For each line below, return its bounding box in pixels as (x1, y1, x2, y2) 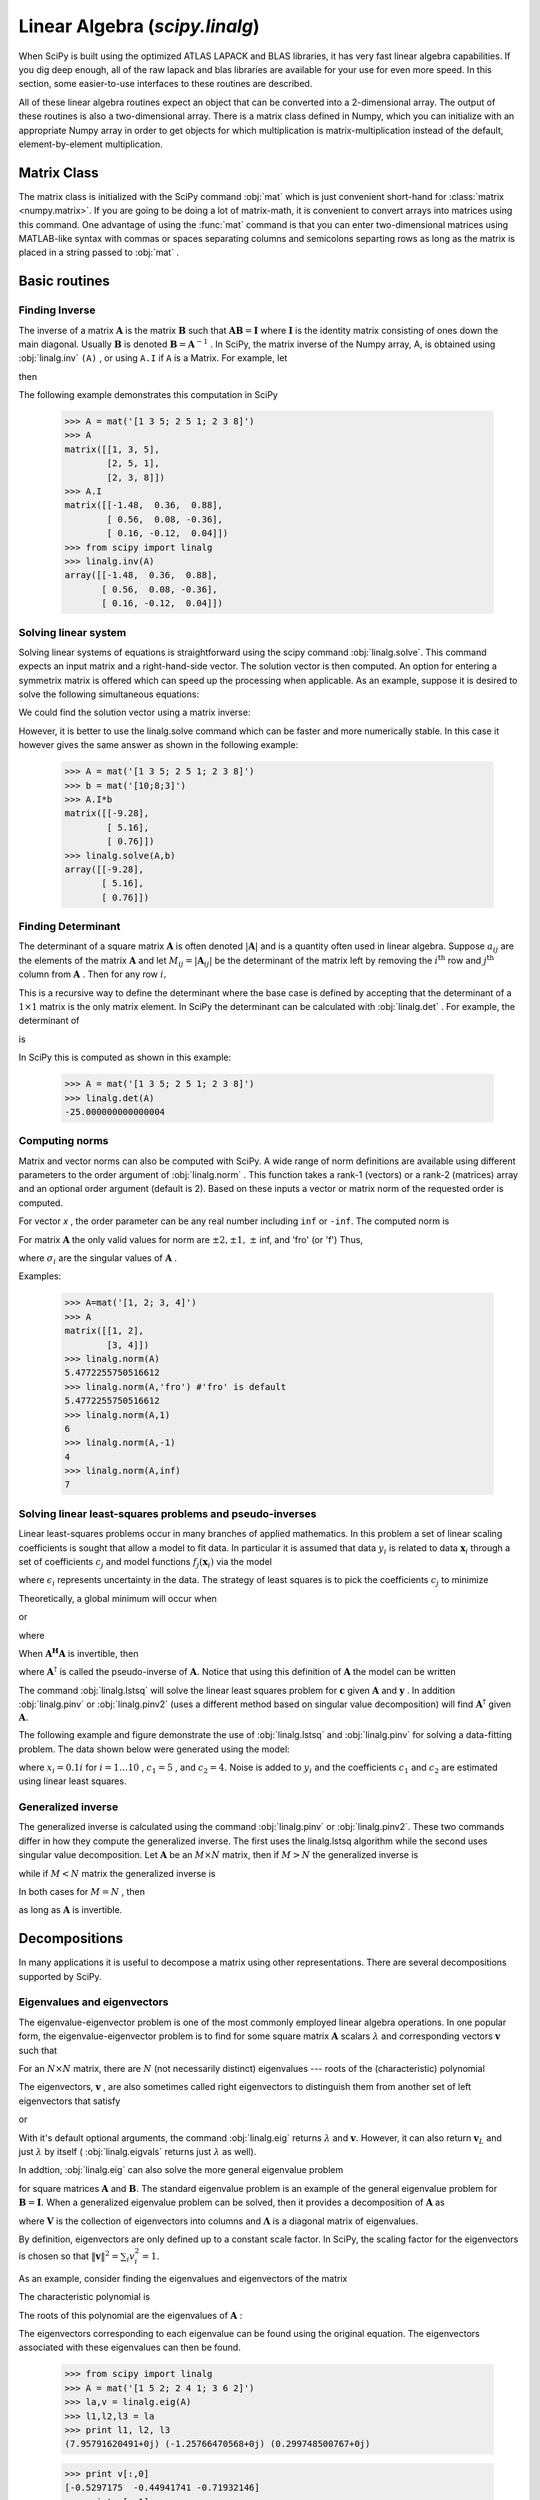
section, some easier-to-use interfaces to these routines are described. (18, 78, 313, 90)
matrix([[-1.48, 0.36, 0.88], (64, 500, 224, 511)
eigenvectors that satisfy (18, 2095, 121, 2107)
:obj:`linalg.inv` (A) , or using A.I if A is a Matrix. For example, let (18, 352, 288, 364)
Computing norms (18, 1134, 109, 1148)
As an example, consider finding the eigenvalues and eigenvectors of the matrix (18, 2272, 348, 2284)
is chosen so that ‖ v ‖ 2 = (18, 2249, 119, 2262)
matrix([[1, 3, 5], (64, 443, 160, 455)
